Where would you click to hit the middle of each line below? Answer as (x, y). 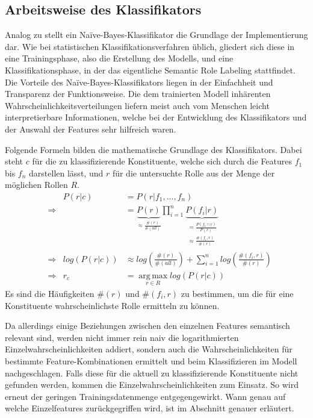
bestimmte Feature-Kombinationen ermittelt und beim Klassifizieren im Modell (151, 360)
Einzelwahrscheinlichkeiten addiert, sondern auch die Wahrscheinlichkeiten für (149, 349)
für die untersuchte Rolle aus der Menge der (194, 173)
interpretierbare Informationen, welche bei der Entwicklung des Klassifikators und (156, 117)
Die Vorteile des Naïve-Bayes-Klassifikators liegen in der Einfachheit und (139, 82)
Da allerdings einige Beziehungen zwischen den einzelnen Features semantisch (147, 326)
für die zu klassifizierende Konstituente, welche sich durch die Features (162, 161)
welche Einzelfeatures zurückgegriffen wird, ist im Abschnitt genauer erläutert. (150, 408)
